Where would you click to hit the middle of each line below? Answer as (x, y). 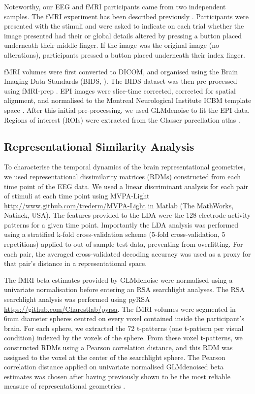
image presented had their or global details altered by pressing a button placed (123, 35)
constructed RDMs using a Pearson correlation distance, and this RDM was (118, 347)
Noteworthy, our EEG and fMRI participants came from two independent (115, 6)
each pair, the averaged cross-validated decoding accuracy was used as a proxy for (127, 253)
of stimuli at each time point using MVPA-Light (77, 196)
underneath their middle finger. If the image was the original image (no (112, 45)
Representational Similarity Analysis (99, 146)
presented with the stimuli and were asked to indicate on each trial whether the (124, 26)
